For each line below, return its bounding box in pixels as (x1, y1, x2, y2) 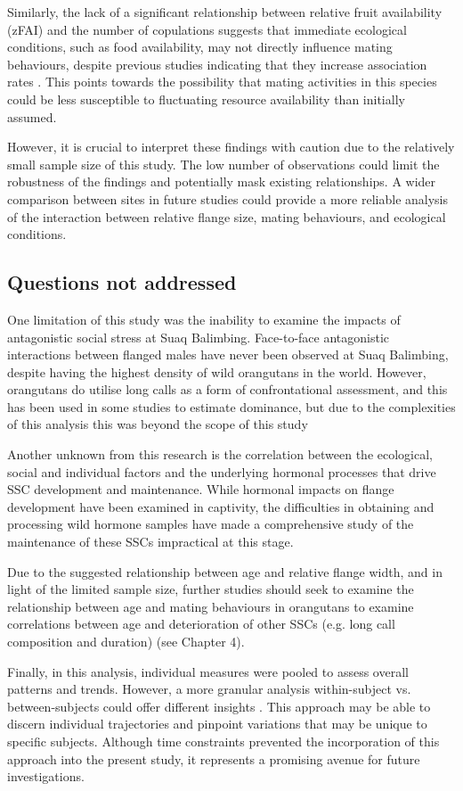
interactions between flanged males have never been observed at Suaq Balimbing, (7, 345, 449, 364)
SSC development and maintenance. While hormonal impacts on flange (7, 480, 394, 498)
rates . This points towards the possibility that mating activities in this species (7, 72, 437, 91)
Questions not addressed (7, 268, 237, 296)
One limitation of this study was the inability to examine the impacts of (7, 309, 401, 328)
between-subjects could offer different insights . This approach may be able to (7, 696, 431, 715)
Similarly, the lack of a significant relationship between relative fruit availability (7, 3, 443, 21)
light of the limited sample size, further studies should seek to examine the (7, 580, 414, 598)
